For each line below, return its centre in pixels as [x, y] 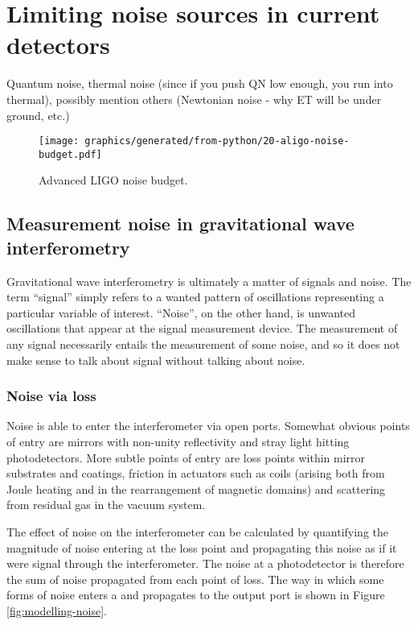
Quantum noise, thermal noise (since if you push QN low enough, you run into [200, 83]
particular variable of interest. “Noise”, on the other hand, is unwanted [181, 312]
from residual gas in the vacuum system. [106, 505]
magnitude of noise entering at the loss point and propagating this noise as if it [202, 547]
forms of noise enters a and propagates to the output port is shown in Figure [196, 595]
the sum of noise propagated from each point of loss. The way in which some [195, 579]
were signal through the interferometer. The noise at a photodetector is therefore [205, 563]
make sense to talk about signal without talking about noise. [156, 360]
